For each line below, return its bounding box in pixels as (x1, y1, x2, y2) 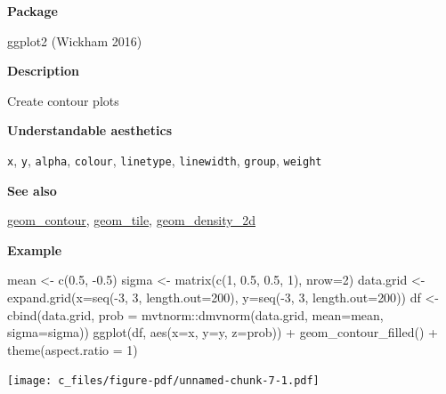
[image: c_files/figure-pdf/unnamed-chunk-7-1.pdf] (7, 374, 320, 388)
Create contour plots (7, 91, 119, 109)
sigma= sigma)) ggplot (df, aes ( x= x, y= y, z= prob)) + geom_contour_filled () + (7, 323, 438, 342)
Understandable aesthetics (7, 121, 172, 140)
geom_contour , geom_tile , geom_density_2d (7, 211, 255, 229)
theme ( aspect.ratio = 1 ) (7, 340, 138, 358)
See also (7, 181, 57, 199)
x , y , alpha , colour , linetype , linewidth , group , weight (7, 150, 322, 169)
